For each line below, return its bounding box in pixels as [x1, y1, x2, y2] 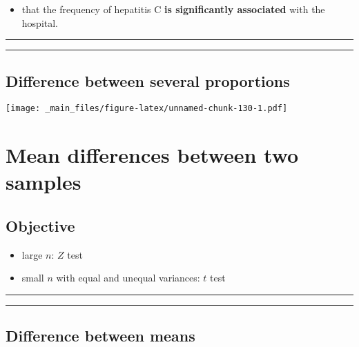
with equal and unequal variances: [56, 270, 200, 285]
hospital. [21, 15, 59, 30]
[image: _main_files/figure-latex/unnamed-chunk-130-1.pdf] [6, 103, 288, 114]
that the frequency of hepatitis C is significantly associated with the [21, 2, 325, 16]
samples [6, 168, 81, 196]
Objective [6, 215, 75, 236]
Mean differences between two [6, 141, 299, 169]
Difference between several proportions [6, 70, 290, 91]
